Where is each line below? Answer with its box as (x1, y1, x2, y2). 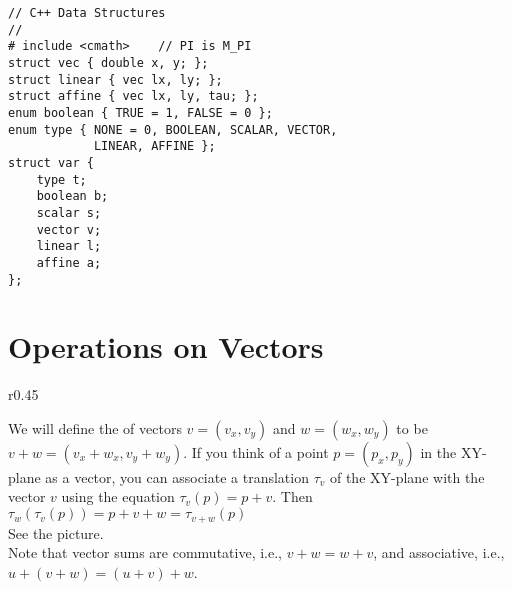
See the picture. (8, 522, 104, 543)
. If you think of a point (183, 441, 329, 462)
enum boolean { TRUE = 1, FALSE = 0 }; (8, 105, 273, 120)
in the (420, 441, 457, 462)
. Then (272, 486, 313, 507)
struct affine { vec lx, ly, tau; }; (8, 89, 259, 104)
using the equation (61, 486, 175, 507)
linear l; (36, 239, 102, 254)
